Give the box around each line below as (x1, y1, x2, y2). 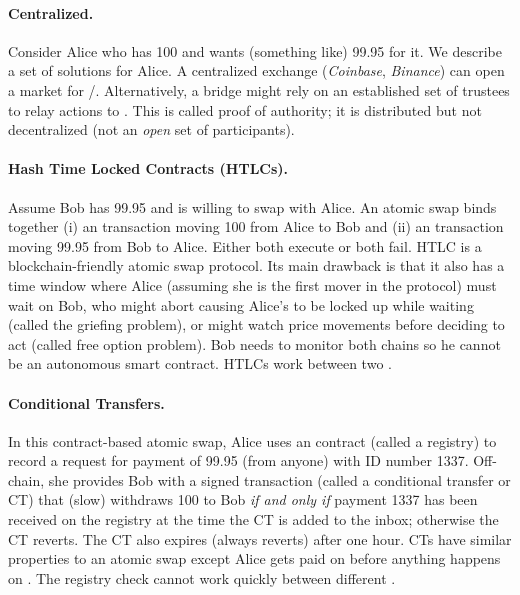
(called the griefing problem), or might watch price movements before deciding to (8, 314, 505, 335)
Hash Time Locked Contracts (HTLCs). (8, 158, 289, 179)
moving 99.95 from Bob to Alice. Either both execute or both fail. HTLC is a (8, 235, 482, 256)
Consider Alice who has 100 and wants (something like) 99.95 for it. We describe (8, 40, 502, 61)
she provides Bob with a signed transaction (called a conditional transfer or (48, 469, 511, 490)
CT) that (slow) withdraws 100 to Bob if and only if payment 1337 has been (8, 489, 478, 510)
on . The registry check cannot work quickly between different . (8, 567, 396, 588)
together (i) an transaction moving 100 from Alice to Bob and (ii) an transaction (8, 216, 504, 237)
